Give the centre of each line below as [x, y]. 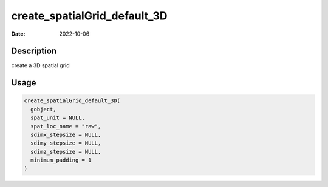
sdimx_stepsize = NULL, [66, 135]
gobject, [43, 109]
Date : [18, 34]
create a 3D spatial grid [40, 65]
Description [34, 51]
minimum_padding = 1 [61, 160]
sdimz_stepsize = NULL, [66, 152]
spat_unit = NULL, [58, 118]
